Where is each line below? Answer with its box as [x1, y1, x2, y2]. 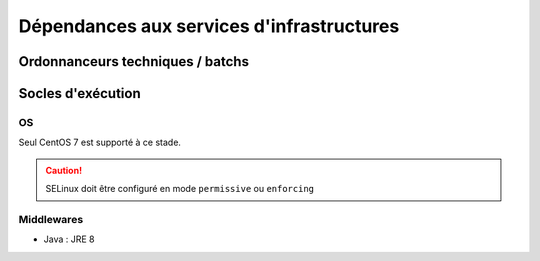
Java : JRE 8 [43, 233, 95, 245]
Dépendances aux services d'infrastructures [18, 15, 400, 37]
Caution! [45, 164, 83, 176]
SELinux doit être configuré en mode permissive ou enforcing [45, 183, 315, 195]
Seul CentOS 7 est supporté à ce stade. [18, 136, 182, 149]
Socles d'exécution [18, 85, 141, 102]
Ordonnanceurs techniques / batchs [18, 53, 250, 70]
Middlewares [18, 212, 84, 226]
